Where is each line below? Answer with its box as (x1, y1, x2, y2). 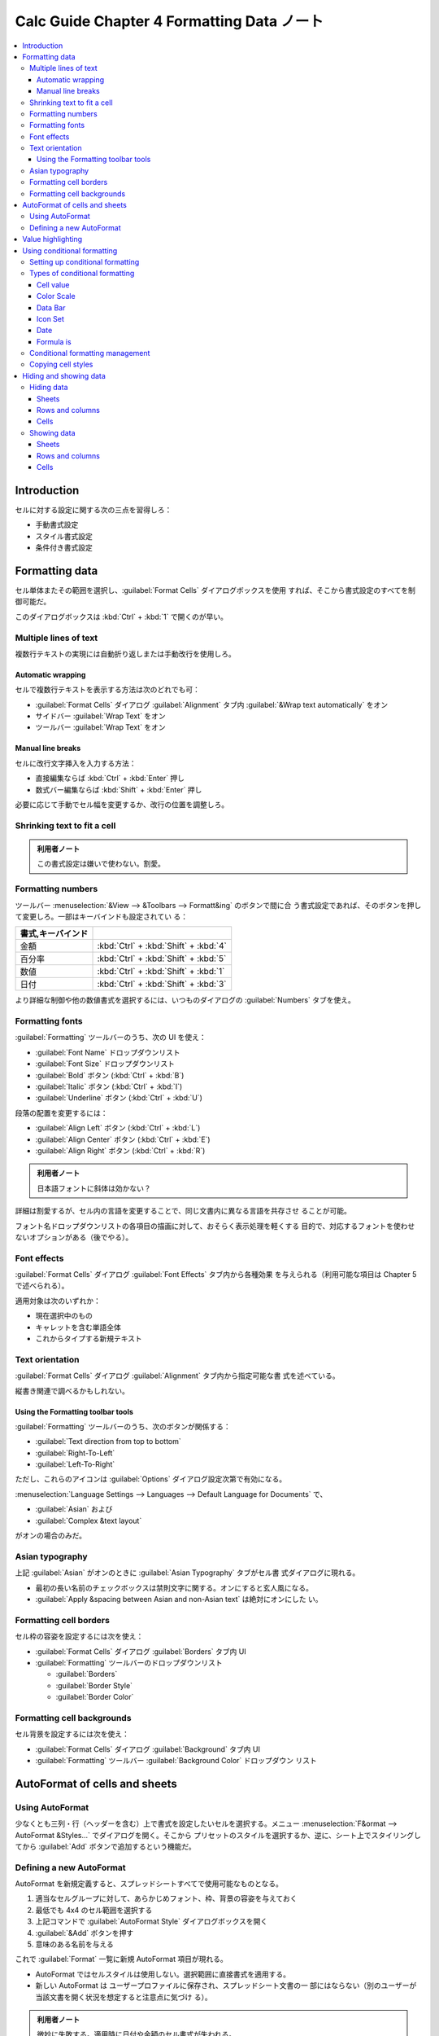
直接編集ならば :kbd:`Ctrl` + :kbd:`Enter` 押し (35, 774, 185, 783)
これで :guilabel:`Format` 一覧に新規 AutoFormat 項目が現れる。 (15, 1955, 228, 1964)
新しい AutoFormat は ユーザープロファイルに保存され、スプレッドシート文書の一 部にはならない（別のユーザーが (35, 1981, 417, 1990)
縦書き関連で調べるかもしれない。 (15, 1385, 129, 1396)
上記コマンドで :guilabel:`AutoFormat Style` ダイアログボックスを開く (35, 1916, 268, 1926)
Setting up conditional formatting (29, 257, 140, 266)
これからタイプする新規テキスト (35, 1334, 142, 1343)
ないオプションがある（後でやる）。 (15, 1232, 133, 1242)
